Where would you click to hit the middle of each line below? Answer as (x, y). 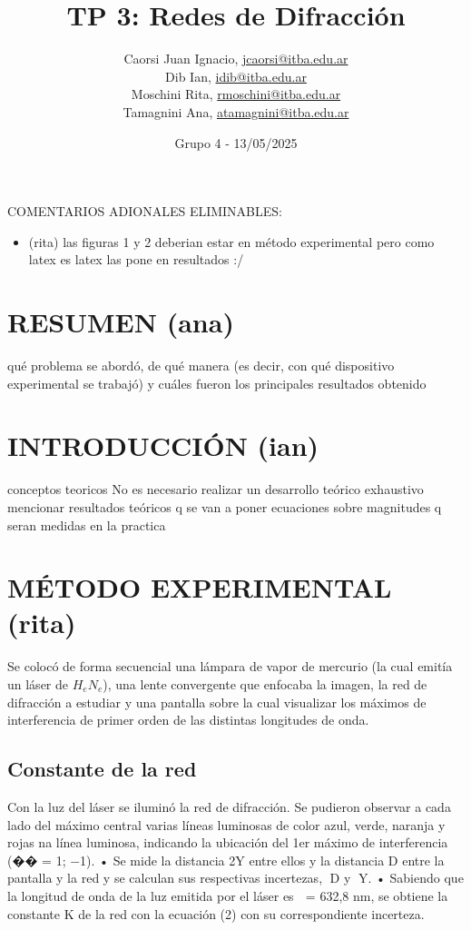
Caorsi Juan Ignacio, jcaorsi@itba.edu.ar (236, 59)
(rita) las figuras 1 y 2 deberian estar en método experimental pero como (231, 241)
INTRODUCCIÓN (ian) (163, 445)
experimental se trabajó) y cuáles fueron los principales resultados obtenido (217, 383)
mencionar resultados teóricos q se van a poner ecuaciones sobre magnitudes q (225, 506)
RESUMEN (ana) (121, 322)
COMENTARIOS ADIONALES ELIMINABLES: (145, 211)
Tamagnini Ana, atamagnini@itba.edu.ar (236, 111)
